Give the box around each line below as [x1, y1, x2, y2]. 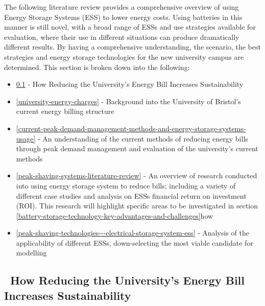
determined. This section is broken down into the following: [4, 61, 190, 72]
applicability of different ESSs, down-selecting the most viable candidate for [16, 237, 253, 248]
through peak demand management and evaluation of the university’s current [16, 143, 258, 154]
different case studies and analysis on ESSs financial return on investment [16, 190, 247, 201]
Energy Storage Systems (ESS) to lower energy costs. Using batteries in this [4, 11, 243, 22]
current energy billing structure [16, 106, 114, 116]
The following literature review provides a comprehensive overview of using [4, 2, 239, 12]
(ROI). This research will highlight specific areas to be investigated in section [16, 200, 258, 211]
